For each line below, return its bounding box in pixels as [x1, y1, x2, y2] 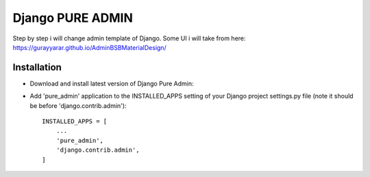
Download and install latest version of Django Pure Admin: [29, 79, 194, 87]
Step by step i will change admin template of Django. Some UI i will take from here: [12, 34, 246, 42]
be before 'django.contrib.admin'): [29, 101, 127, 109]
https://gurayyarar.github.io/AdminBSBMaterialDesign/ [12, 43, 167, 51]
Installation [12, 62, 62, 73]
